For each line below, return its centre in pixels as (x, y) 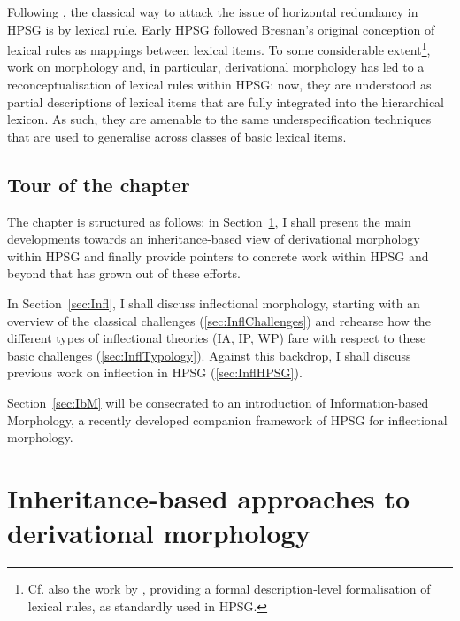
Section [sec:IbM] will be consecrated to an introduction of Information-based (218, 402)
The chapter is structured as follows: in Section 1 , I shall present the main (209, 221)
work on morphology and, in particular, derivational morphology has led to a (216, 67)
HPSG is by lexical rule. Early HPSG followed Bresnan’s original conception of (221, 29)
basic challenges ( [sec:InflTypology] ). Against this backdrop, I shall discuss (209, 355)
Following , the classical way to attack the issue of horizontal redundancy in (213, 12)
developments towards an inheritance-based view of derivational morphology (214, 239)
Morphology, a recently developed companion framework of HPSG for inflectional (227, 419)
